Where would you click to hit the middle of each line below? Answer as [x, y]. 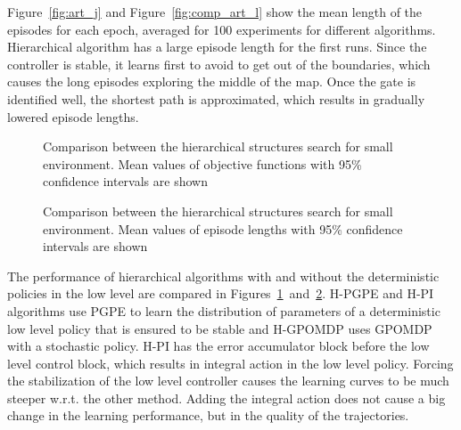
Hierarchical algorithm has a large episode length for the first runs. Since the [217, 47]
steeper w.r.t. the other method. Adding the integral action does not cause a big [226, 398]
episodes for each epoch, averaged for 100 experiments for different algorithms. [222, 29]
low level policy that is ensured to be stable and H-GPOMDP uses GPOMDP [220, 328]
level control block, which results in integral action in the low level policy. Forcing [230, 363]
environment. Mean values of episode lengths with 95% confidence [223, 228]
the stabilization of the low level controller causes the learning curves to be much [228, 381]
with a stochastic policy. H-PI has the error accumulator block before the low [218, 346]
